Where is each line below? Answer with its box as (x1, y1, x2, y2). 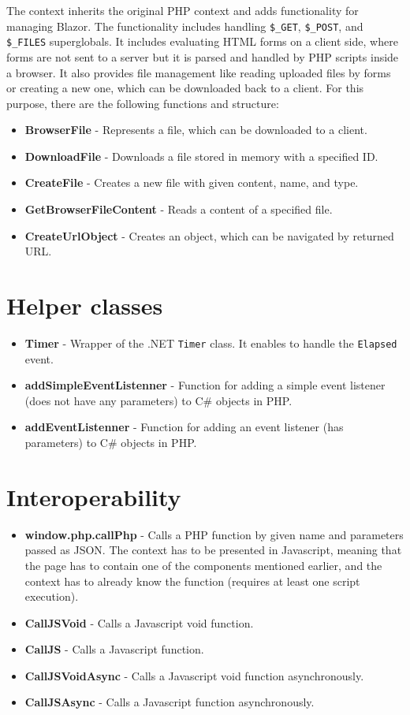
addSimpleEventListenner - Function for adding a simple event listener (24, 377, 386, 393)
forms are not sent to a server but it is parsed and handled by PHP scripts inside (6, 48, 399, 65)
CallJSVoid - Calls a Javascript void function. (24, 614, 254, 631)
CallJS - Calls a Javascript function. (24, 641, 204, 657)
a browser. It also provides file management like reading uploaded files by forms (6, 64, 391, 80)
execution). (24, 588, 79, 605)
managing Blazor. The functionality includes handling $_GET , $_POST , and (6, 17, 363, 34)
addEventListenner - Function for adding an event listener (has (24, 419, 344, 435)
